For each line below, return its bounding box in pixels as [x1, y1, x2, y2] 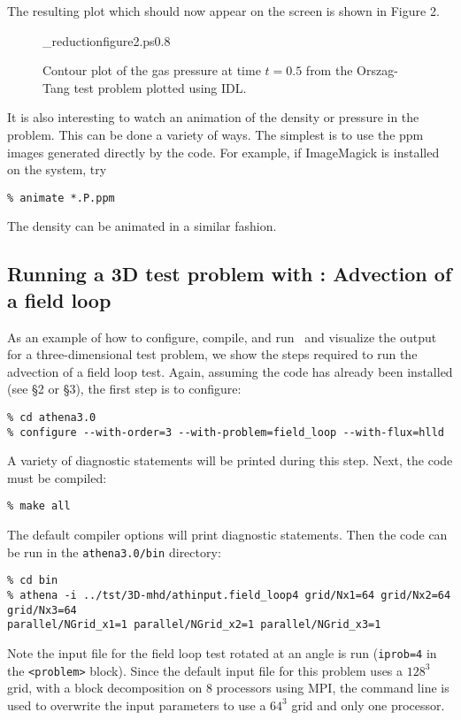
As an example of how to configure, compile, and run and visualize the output [7, 327, 437, 346]
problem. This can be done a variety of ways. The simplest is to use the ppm [7, 125, 424, 143]
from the [305, 61, 353, 80]
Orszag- [357, 61, 398, 80]
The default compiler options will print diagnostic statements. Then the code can [7, 525, 448, 544]
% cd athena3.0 [7, 410, 96, 424]
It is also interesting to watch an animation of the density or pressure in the [7, 108, 419, 126]
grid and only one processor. [291, 695, 445, 714]
